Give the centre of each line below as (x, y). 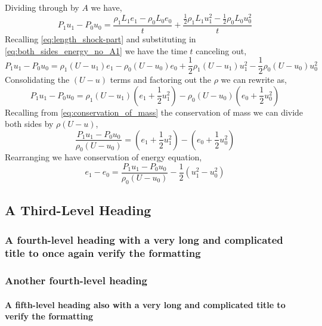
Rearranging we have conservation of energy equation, (103, 157)
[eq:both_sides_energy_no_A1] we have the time (96, 50)
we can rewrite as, (254, 80)
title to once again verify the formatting (103, 253)
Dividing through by (42, 7)
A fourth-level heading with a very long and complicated (144, 239)
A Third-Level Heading (78, 210)
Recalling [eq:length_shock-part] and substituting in (100, 38)
